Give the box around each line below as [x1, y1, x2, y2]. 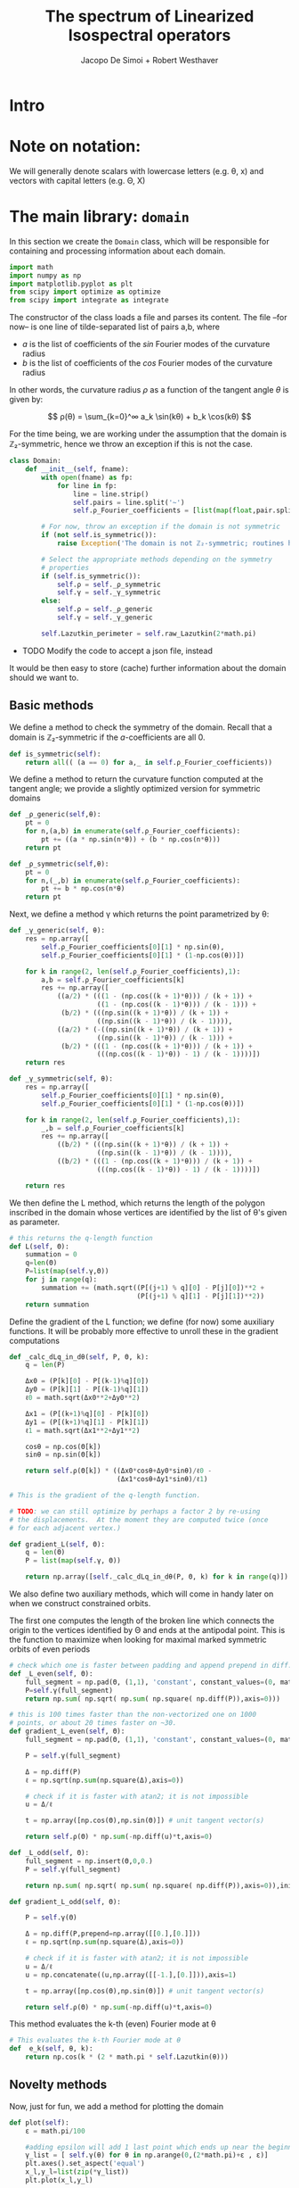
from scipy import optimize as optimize [9, 287, 162, 296]
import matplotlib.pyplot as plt [9, 279, 133, 288]
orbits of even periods [9, 1644, 91, 1654]
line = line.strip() [72, 489, 149, 499]
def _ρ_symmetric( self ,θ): [9, 859, 109, 868]
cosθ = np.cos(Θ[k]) [25, 1442, 101, 1451]
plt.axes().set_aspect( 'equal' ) [25, 2159, 145, 2168]
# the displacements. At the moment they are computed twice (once [9, 1515, 269, 1524]
